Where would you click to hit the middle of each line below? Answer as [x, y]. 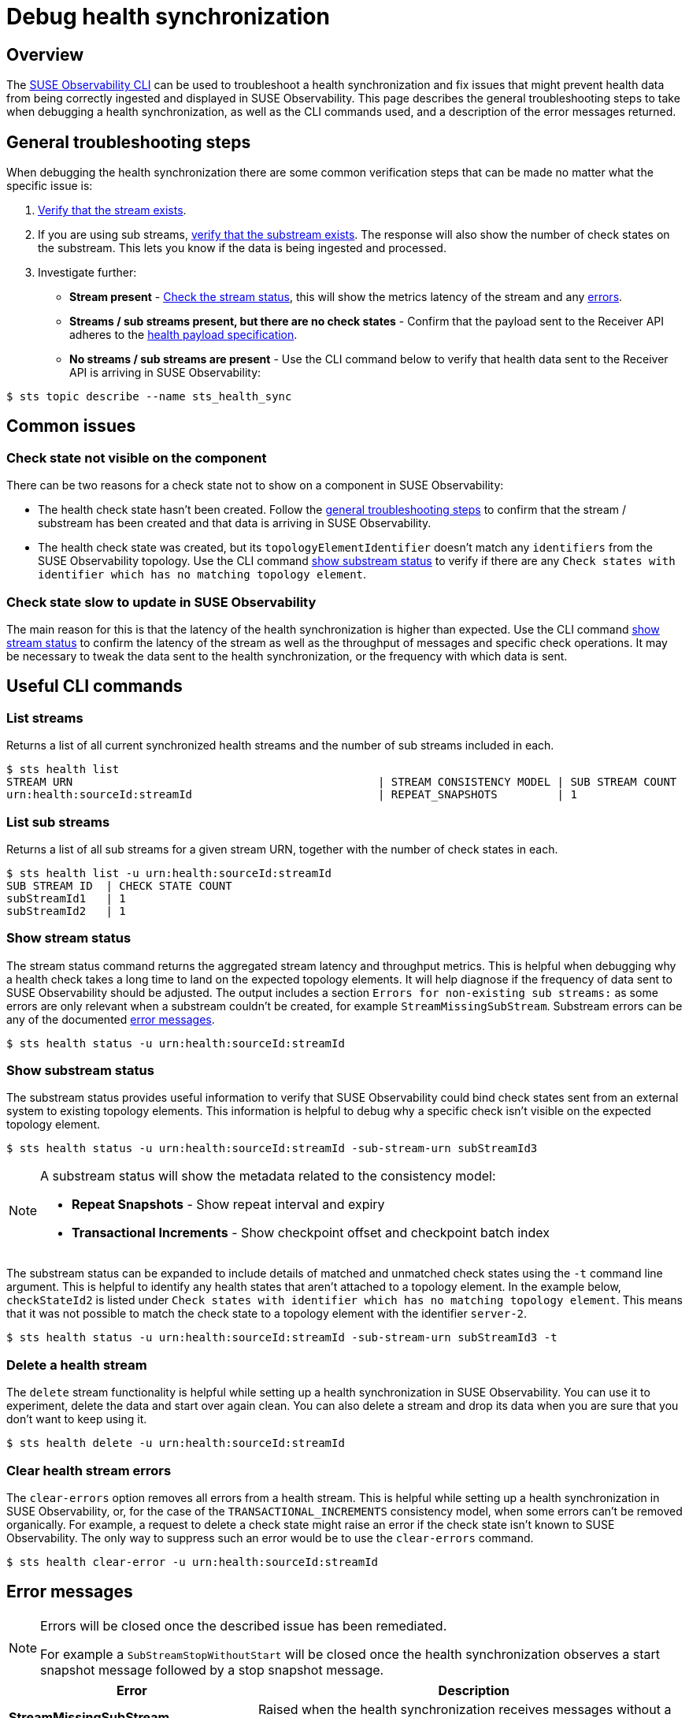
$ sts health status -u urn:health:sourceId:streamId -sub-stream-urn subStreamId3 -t [282, 1338]
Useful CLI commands [94, 686]
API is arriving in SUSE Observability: [165, 373]
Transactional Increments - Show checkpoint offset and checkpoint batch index [311, 1233]
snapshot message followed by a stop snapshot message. [212, 1670]
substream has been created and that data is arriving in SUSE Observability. [235, 523]
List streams [45, 718]
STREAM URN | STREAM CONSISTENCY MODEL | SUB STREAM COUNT [342, 782]
